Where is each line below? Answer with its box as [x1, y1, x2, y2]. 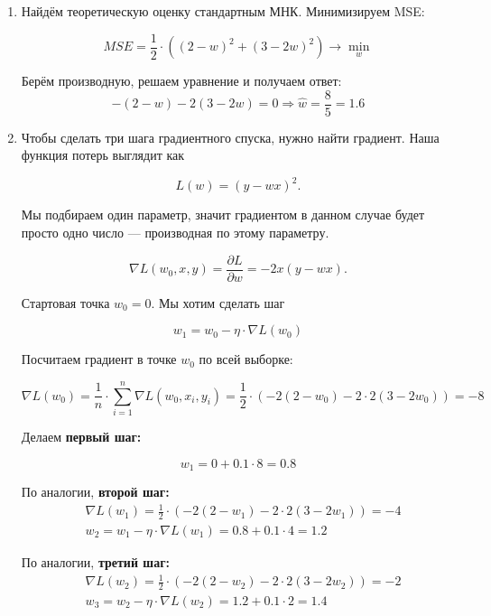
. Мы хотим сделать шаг [151, 293, 285, 312]
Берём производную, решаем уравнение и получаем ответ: [21, 71, 342, 90]
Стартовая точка [21, 293, 110, 312]
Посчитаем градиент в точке [21, 350, 177, 369]
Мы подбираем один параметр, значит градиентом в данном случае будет [21, 205, 425, 224]
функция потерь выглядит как [21, 145, 185, 164]
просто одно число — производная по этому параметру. [21, 223, 329, 241]
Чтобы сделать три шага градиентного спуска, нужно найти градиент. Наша [21, 127, 440, 146]
